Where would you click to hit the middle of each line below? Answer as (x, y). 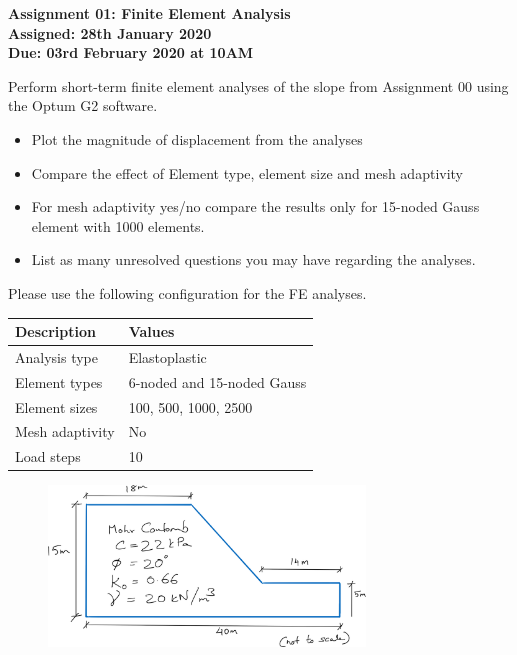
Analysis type (56, 356)
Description (56, 331)
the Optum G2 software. (83, 105)
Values (151, 331)
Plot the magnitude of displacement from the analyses (197, 138)
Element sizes (56, 406)
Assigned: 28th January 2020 (110, 32)
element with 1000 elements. (118, 225)
